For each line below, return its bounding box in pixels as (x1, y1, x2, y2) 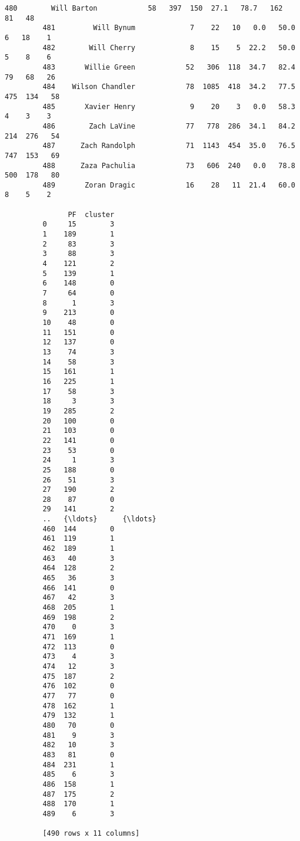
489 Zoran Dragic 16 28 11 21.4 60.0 (42, 180, 295, 189)
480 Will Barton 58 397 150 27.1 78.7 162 (5, 4, 283, 12)
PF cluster (68, 210, 115, 219)
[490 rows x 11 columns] (42, 829, 140, 838)
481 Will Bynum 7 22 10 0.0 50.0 (42, 24, 295, 32)
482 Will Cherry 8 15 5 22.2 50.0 (42, 43, 295, 52)
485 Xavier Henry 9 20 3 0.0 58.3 (42, 102, 295, 111)
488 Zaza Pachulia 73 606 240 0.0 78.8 (42, 161, 295, 170)
